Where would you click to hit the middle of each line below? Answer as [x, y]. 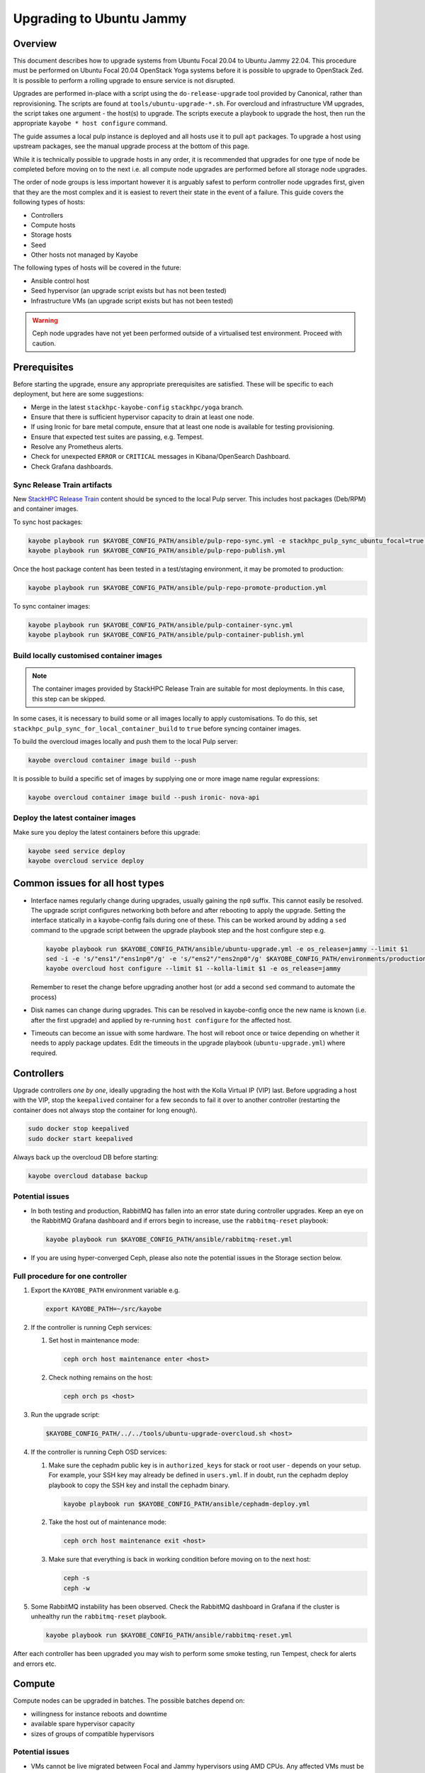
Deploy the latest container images [74, 818]
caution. [44, 343]
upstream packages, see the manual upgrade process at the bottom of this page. [131, 146]
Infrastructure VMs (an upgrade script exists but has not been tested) [132, 301]
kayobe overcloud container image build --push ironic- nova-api [144, 797]
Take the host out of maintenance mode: [107, 1522]
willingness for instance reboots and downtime [99, 1713]
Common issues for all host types [89, 883]
